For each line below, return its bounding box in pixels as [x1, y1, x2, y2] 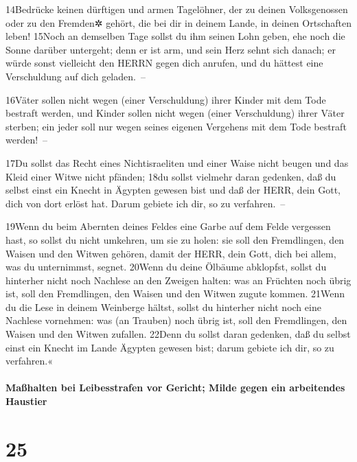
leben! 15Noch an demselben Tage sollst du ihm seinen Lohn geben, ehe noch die [5, 29, 345, 43]
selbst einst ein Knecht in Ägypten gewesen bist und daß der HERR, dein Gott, [5, 183, 341, 197]
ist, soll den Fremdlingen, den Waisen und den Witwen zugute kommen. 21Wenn [5, 286, 345, 301]
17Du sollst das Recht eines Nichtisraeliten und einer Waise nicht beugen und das [5, 155, 349, 170]
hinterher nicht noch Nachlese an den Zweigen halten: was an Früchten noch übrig [5, 273, 352, 287]
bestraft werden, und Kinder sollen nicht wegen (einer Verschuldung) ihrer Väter [5, 106, 345, 120]
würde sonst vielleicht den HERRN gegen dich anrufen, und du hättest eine [5, 56, 323, 70]
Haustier [5, 394, 47, 408]
